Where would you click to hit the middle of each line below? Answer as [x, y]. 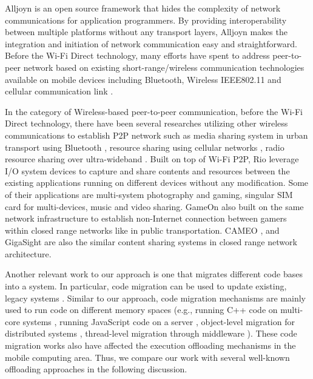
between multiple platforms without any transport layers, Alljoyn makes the [146, 32]
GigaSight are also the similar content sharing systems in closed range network [151, 242]
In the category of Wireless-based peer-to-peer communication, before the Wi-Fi [154, 111]
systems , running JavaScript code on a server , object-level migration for [159, 321]
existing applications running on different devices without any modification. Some [157, 183]
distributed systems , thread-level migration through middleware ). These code [151, 333]
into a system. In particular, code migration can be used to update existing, [146, 286]
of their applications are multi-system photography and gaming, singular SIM [149, 194]
